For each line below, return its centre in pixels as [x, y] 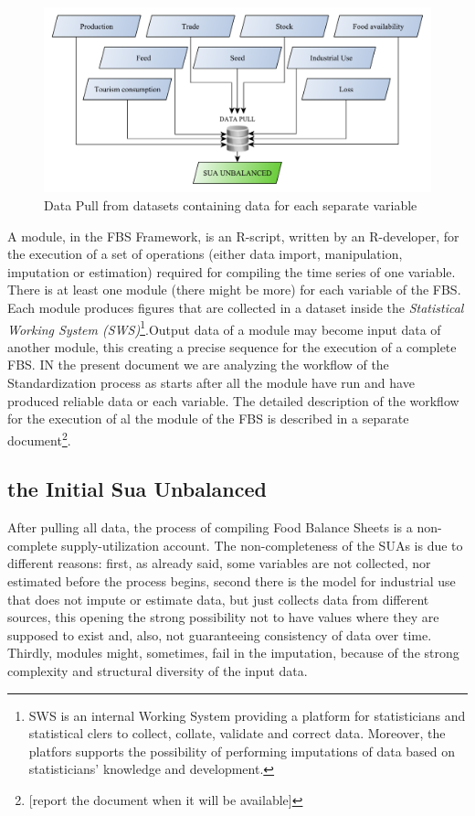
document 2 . [39, 438]
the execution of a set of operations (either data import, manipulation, [205, 254]
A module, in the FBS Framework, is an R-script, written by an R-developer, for [233, 236]
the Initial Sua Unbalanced [137, 489]
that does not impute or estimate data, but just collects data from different [218, 599]
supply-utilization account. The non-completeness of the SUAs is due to [262, 545]
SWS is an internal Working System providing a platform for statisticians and [247, 715]
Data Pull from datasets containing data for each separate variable [231, 205]
